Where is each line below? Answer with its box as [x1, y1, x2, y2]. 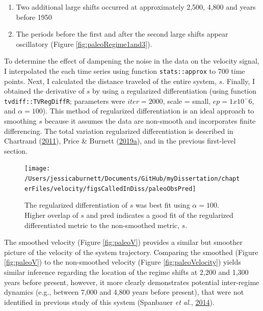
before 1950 [16, 11, 52, 22]
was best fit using [135, 200, 190, 210]
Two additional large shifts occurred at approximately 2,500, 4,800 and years [16, 2, 256, 12]
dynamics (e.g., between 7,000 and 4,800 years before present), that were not [4, 287, 244, 297]
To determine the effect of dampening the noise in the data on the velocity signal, [4, 55, 259, 66]
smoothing [4, 116, 37, 126]
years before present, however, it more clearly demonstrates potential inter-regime [4, 276, 259, 287]
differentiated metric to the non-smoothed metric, [24, 219, 179, 230]
